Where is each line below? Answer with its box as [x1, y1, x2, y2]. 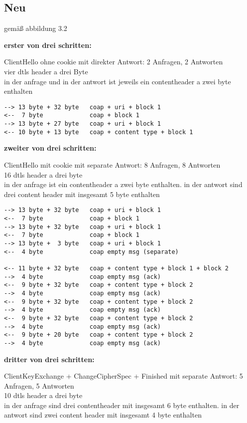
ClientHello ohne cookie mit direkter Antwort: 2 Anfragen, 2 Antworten [4, 56, 223, 67]
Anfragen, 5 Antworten [4, 380, 74, 391]
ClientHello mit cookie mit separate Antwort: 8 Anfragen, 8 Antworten [4, 159, 221, 170]
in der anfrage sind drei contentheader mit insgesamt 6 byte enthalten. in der [4, 400, 240, 410]
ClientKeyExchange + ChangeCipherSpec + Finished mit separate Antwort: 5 [4, 371, 243, 381]
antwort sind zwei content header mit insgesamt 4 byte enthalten [4, 410, 202, 420]
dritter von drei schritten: [4, 354, 95, 364]
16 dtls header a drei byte [4, 169, 83, 180]
